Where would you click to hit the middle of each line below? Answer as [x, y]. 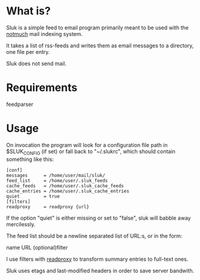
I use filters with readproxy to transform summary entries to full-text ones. [97, 259]
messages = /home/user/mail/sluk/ [56, 175]
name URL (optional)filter [37, 247]
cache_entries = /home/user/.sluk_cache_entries [68, 191]
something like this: [30, 159]
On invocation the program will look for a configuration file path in [87, 145]
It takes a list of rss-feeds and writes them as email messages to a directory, [100, 45]
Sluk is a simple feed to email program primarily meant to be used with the [98, 28]
